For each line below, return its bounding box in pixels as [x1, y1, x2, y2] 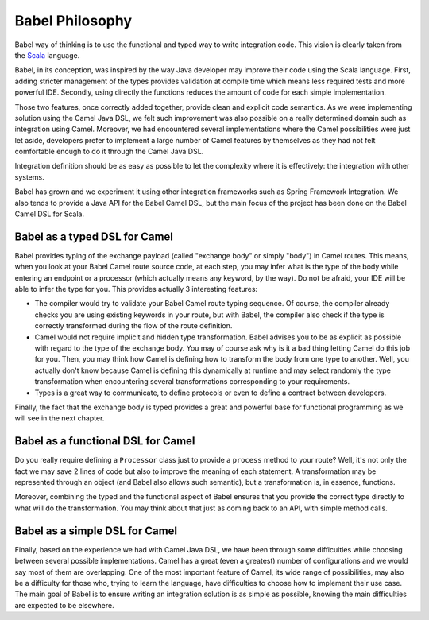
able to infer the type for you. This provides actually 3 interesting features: [14, 285, 258, 294]
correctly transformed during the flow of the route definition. [34, 321, 233, 331]
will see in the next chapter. [14, 413, 105, 423]
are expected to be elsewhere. [14, 600, 114, 610]
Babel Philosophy [14, 12, 133, 29]
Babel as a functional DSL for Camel [14, 434, 195, 448]
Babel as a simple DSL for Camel [14, 524, 178, 537]
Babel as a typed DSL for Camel [14, 230, 174, 243]
